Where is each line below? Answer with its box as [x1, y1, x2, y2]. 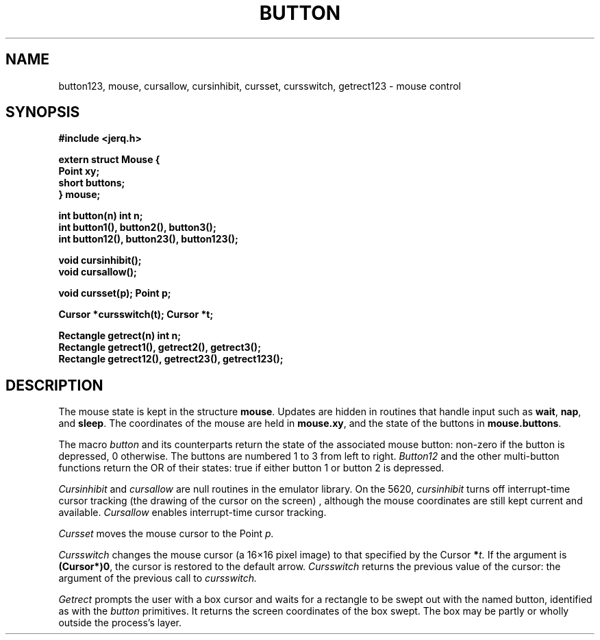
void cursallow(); [58, 266, 137, 278]
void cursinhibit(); [58, 254, 142, 267]
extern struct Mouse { [58, 153, 160, 166]
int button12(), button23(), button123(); [58, 233, 238, 245]
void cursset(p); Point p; [58, 287, 171, 299]
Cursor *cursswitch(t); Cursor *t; [58, 308, 214, 321]
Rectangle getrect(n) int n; [58, 330, 182, 342]
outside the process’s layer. [58, 617, 182, 629]
